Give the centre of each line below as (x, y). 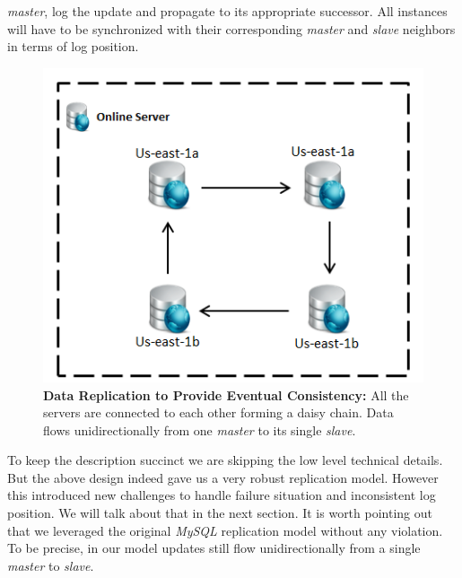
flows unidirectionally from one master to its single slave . (200, 429)
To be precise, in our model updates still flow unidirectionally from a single (214, 548)
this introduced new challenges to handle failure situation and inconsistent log (222, 495)
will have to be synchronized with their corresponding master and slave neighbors (231, 28)
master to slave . (51, 565)
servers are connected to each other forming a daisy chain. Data (218, 412)
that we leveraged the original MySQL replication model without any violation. (225, 530)
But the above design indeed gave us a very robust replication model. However (223, 477)
